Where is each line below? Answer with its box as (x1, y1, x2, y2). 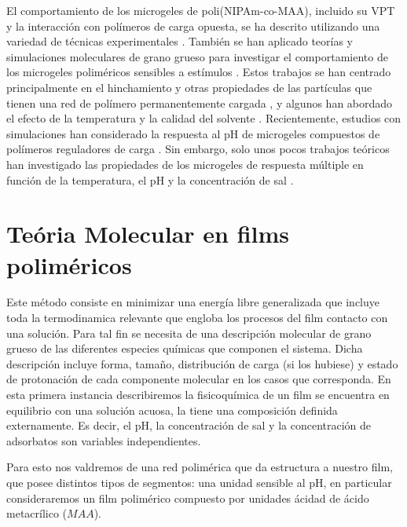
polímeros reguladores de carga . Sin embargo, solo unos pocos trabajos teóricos (6, 141, 390, 157)
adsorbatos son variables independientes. (6, 432, 201, 448)
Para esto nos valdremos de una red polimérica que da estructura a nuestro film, (6, 459, 393, 475)
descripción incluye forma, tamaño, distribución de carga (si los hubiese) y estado (6, 355, 398, 371)
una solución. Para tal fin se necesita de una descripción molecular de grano (6, 324, 372, 341)
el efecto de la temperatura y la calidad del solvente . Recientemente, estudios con (6, 110, 401, 126)
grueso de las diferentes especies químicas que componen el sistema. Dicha (6, 340, 363, 357)
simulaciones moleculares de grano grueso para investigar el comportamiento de (6, 48, 388, 64)
